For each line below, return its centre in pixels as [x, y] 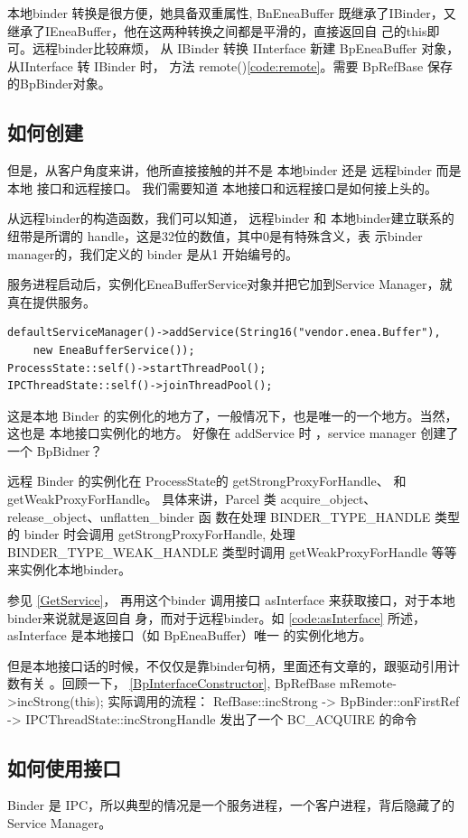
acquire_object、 [328, 499]
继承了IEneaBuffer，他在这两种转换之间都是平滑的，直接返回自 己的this [217, 30]
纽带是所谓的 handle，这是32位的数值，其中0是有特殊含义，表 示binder [215, 235]
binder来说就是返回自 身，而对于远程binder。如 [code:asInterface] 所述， [217, 617]
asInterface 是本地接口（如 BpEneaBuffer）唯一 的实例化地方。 [190, 635]
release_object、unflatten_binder [101, 516]
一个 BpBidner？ [55, 450]
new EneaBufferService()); [114, 350]
